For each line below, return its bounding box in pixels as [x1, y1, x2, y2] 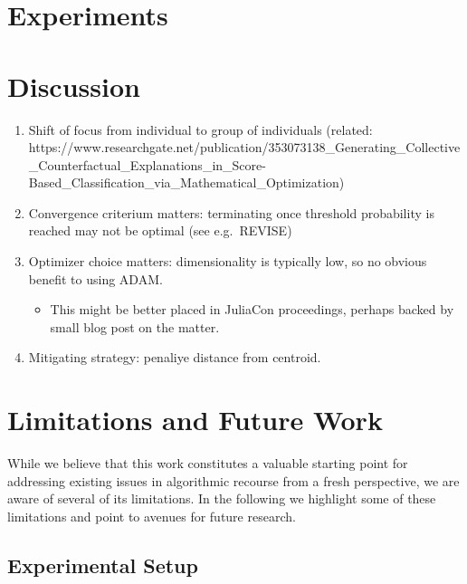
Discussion [7, 67, 140, 104]
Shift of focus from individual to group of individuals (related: [28, 120, 373, 139]
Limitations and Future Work [7, 401, 383, 438]
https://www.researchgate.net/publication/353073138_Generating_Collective [28, 138, 461, 157]
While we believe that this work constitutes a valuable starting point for [7, 454, 408, 473]
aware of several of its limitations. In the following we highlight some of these [7, 489, 436, 508]
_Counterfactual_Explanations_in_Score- [28, 155, 266, 174]
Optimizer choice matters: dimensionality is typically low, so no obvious [28, 252, 427, 271]
